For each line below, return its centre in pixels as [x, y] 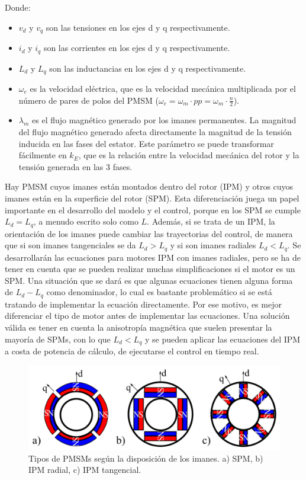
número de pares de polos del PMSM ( [88, 100]
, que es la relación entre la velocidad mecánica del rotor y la [189, 155]
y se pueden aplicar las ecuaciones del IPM [223, 339]
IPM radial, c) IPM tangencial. [85, 470]
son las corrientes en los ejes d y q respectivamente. [137, 48]
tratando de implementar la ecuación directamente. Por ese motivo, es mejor [143, 304]
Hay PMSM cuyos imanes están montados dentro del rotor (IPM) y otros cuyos [149, 186]
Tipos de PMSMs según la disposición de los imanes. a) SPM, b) [146, 458]
